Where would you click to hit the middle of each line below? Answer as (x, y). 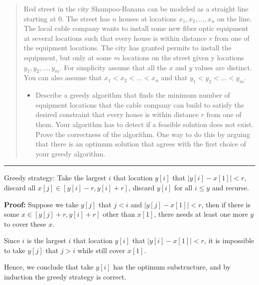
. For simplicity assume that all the (113, 67)
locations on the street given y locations (183, 57)
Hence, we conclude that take (49, 267)
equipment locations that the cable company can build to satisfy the (140, 104)
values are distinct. (223, 67)
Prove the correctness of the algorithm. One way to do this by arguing (143, 134)
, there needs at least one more (201, 214)
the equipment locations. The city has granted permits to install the (128, 48)
